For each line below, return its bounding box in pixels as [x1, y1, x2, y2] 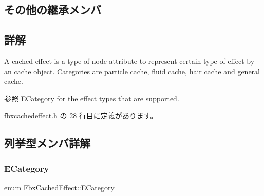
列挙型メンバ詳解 [4, 135, 90, 151]
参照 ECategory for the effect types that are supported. [4, 93, 179, 103]
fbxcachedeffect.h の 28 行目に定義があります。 [4, 110, 158, 121]
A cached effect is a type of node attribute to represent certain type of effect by [4, 55, 255, 66]
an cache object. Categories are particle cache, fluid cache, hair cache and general [4, 66, 260, 76]
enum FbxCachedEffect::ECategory [4, 182, 115, 192]
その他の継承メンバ [4, 2, 101, 17]
